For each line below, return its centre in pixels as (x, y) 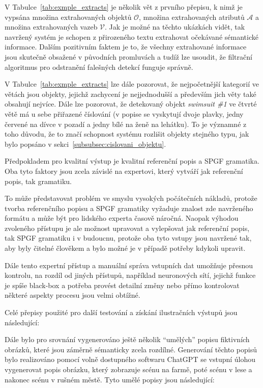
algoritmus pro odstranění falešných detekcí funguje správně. (99, 67)
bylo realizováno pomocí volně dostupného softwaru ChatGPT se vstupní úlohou (130, 359)
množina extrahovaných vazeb (51, 27)
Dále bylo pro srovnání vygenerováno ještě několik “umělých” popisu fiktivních (127, 339)
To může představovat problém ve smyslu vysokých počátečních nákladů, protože (131, 198)
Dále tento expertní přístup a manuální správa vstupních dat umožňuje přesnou (129, 265)
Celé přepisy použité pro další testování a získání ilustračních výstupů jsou (121, 312)
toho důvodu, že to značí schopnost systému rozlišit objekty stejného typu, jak (127, 134)
